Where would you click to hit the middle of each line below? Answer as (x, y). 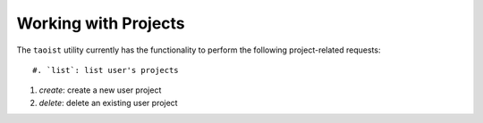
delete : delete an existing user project (108, 102)
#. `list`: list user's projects (106, 70)
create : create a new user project (100, 90)
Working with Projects (101, 23)
